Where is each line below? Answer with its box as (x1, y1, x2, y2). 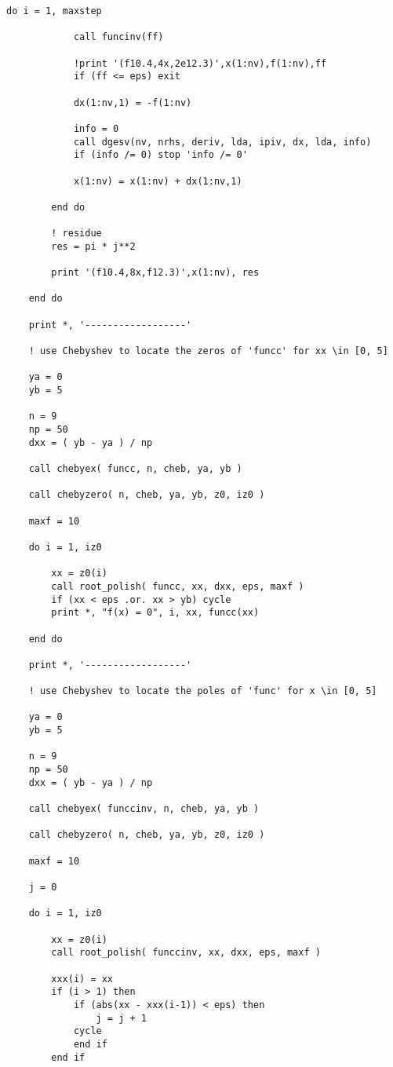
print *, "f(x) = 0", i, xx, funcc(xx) (51, 607, 260, 619)
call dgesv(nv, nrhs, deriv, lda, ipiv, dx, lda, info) (73, 136, 372, 148)
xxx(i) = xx (51, 973, 114, 985)
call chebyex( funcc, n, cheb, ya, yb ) (28, 462, 242, 474)
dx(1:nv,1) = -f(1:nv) (73, 97, 192, 108)
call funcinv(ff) (73, 31, 164, 43)
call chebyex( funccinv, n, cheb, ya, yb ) (28, 803, 260, 815)
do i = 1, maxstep (6, 5, 102, 16)
